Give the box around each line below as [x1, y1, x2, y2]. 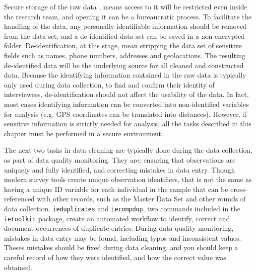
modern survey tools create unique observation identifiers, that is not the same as [4, 174, 252, 184]
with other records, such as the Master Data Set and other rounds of [37, 193, 246, 204]
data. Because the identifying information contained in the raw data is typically [4, 70, 247, 80]
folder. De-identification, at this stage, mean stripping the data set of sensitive [4, 40, 242, 51]
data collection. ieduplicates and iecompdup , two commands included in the [4, 203, 241, 213]
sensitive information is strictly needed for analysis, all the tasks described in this [4, 118, 252, 129]
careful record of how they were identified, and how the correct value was [4, 252, 226, 262]
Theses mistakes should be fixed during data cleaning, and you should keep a [4, 242, 238, 253]
